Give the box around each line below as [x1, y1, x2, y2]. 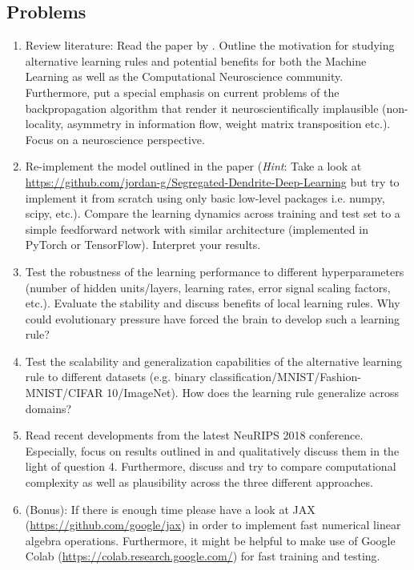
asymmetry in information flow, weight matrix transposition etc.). [66, 115, 391, 132]
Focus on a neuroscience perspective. [25, 130, 205, 147]
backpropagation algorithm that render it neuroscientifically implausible [25, 99, 379, 116]
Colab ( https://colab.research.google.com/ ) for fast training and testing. [25, 548, 380, 564]
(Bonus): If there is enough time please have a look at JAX [25, 500, 316, 517]
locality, [25, 115, 64, 132]
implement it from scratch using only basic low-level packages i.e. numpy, [25, 189, 385, 206]
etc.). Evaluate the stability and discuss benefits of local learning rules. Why [25, 295, 400, 311]
